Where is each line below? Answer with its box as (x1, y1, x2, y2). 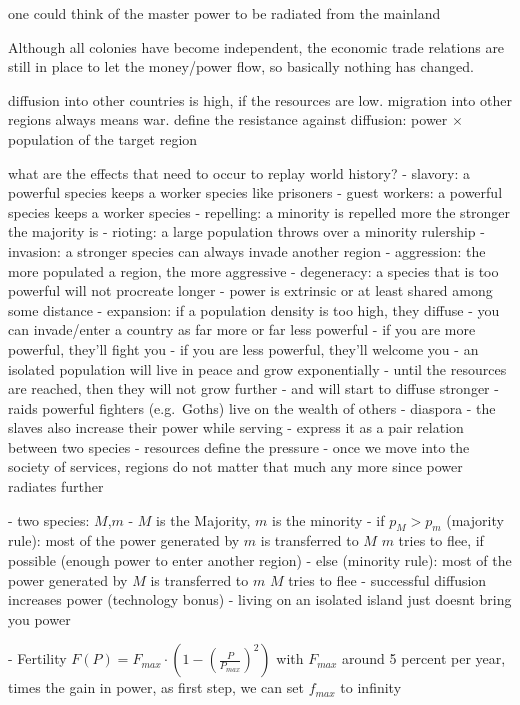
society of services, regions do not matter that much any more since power (8, 456, 463, 477)
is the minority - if (271, 509, 385, 530)
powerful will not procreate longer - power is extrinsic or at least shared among (8, 280, 493, 301)
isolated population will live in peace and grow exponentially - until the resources (8, 358, 507, 379)
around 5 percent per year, (342, 648, 506, 669)
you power (8, 608, 71, 629)
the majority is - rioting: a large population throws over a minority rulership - (8, 221, 485, 242)
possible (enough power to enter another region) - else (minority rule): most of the (8, 550, 512, 571)
